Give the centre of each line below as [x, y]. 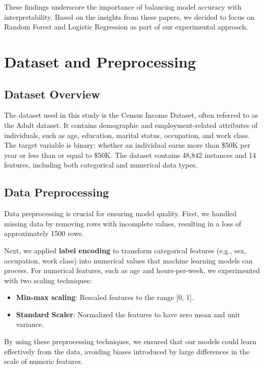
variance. [30, 324]
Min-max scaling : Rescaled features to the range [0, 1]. [105, 297]
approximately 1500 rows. [44, 233]
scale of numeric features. [43, 361]
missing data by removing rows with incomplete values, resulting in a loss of [123, 223]
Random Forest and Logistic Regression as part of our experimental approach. [126, 27]
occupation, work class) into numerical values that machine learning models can [128, 260]
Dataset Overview [52, 94]
